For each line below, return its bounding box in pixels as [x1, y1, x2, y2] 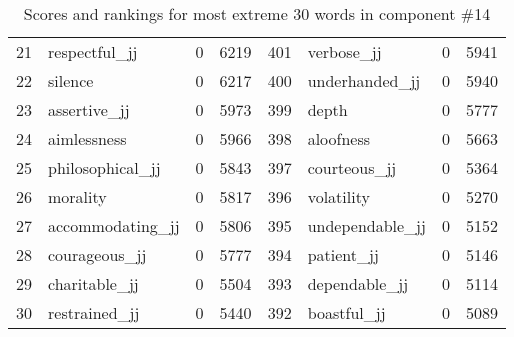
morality [48, 185, 107, 208]
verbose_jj [307, 40, 382, 63]
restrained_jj [48, 301, 140, 324]
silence [48, 69, 94, 92]
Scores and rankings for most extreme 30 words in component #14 [23, 2, 491, 25]
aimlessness [48, 127, 127, 150]
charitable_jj [48, 272, 139, 295]
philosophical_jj [48, 156, 161, 179]
